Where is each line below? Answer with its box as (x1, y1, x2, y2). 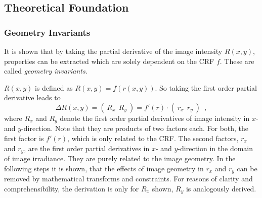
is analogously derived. (186, 183, 256, 193)
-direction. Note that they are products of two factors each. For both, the (21, 123, 249, 134)
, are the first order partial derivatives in (24, 143, 150, 153)
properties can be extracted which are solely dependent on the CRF (4, 55, 214, 66)
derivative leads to (4, 92, 61, 103)
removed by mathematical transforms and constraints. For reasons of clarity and (4, 173, 253, 184)
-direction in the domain (178, 143, 253, 153)
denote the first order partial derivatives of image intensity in (60, 112, 250, 123)
